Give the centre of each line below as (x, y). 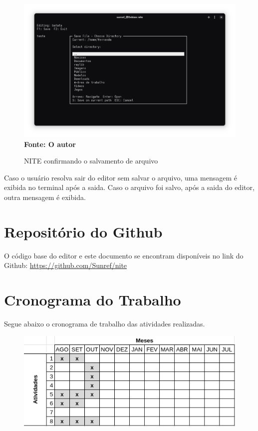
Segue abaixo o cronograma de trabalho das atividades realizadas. (105, 324)
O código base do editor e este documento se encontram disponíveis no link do (124, 255)
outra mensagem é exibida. (45, 197)
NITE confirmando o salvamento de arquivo (91, 161)
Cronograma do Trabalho (93, 300)
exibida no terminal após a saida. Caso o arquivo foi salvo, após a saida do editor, (129, 187)
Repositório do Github (83, 231)
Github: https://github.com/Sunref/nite (66, 265)
